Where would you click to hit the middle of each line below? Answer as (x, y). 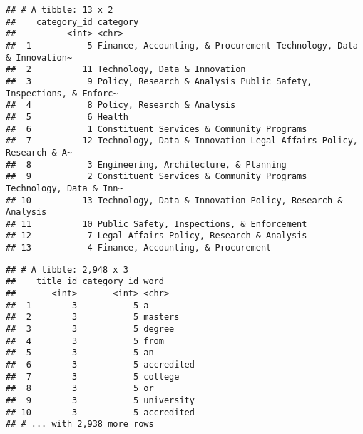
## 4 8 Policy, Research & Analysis (121, 105)
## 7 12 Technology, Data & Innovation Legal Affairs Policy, (182, 141)
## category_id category (72, 22)
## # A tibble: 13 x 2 (60, 10)
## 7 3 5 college (93, 377)
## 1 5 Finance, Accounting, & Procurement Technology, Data (182, 45)
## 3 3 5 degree (90, 329)
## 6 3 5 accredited (100, 365)
